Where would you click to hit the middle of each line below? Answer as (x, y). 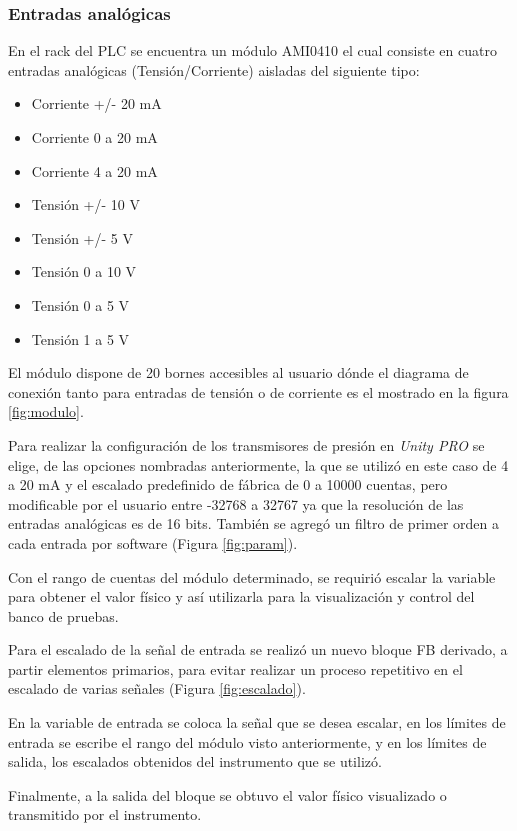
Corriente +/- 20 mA (96, 103)
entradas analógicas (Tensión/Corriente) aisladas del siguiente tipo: (214, 69)
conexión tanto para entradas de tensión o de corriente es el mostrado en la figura (258, 391)
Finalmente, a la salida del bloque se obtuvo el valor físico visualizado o (227, 794)
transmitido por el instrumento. (105, 814)
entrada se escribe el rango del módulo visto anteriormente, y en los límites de (247, 741)
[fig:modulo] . (46, 411)
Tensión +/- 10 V (85, 204)
